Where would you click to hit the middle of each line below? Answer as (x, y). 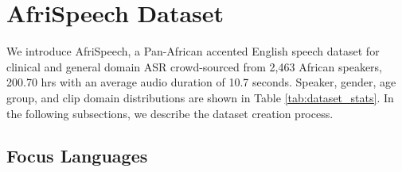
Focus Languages (77, 156)
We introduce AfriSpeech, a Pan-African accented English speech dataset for (193, 51)
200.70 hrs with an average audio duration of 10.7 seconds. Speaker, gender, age (201, 82)
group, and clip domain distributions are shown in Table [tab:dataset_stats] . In (200, 97)
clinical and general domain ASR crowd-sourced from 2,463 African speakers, (194, 66)
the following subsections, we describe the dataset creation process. (170, 113)
